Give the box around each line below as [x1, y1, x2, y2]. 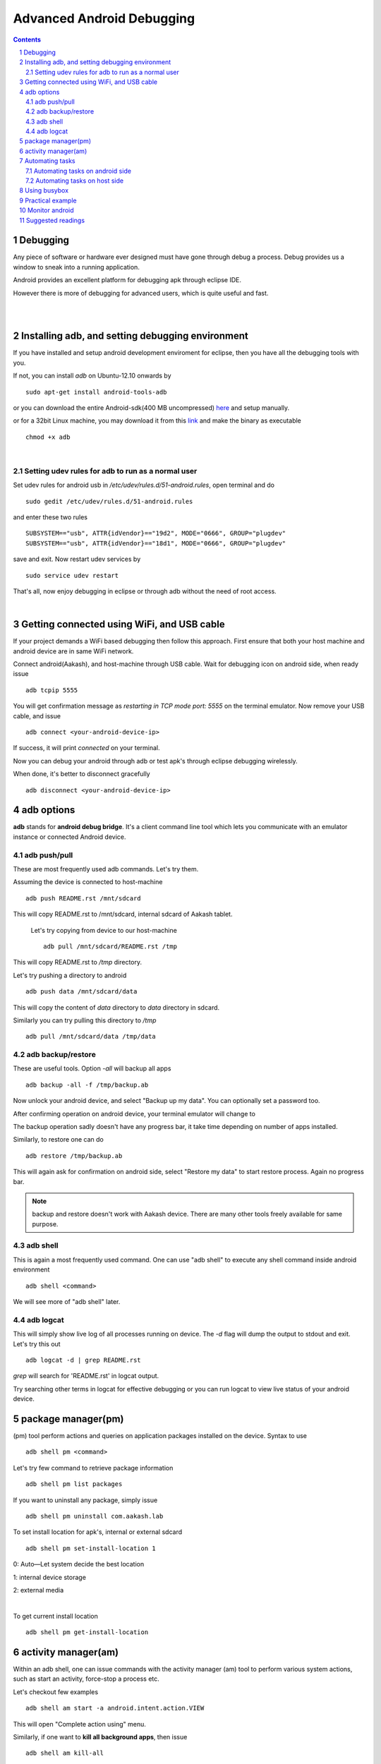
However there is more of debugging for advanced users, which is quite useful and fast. [13, 289, 269, 297]
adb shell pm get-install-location [25, 1629, 149, 1636]
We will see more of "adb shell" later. [13, 1298, 121, 1306]
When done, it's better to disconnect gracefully [13, 770, 151, 778]
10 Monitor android [19, 206, 74, 215]
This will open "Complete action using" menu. [13, 1720, 146, 1728]
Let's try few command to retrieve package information [13, 1463, 174, 1472]
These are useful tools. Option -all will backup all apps [13, 1064, 171, 1073]
